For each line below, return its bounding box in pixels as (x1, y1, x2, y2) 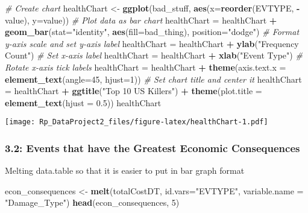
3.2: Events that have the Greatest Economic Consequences (5, 140, 300, 155)
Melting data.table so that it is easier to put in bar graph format (5, 164, 245, 177)
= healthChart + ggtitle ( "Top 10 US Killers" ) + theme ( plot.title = (5, 84, 262, 97)
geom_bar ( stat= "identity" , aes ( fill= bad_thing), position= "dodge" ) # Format (5, 25, 300, 38)
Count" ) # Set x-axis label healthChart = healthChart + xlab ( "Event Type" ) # (5, 49, 303, 62)
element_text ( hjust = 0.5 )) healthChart (5, 96, 162, 109)
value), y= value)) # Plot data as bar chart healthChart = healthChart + (5, 13, 277, 26)
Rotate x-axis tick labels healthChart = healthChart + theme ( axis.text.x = (5, 60, 286, 73)
